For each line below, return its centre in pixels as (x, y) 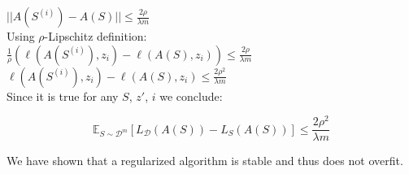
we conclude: (191, 96)
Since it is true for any (63, 96)
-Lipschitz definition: (96, 36)
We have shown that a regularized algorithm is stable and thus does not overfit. (205, 161)
